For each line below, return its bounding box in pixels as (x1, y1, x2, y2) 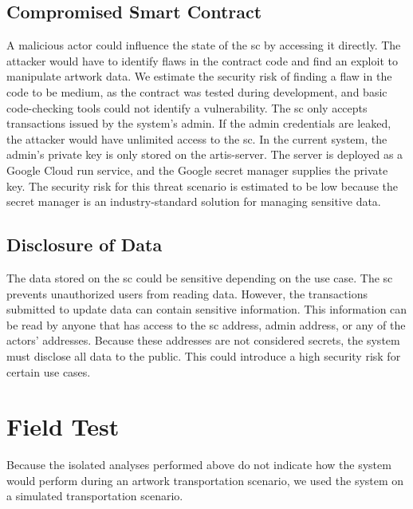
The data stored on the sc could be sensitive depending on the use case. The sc (6, 269, 393, 286)
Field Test (6, 410, 120, 443)
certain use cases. (6, 363, 91, 380)
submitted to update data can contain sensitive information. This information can (6, 301, 407, 318)
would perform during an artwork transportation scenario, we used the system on (6, 472, 404, 488)
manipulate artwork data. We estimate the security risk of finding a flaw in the (6, 68, 392, 85)
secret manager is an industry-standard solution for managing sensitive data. (6, 193, 381, 210)
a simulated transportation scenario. (6, 487, 183, 504)
